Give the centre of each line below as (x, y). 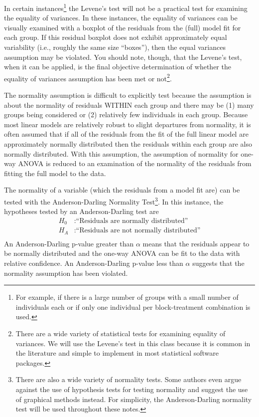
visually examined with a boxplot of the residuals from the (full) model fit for (123, 27)
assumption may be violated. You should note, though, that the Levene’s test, (123, 57)
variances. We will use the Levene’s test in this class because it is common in (133, 343)
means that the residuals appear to (196, 243)
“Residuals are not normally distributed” (138, 231)
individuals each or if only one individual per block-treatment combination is (133, 307)
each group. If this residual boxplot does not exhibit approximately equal (116, 37)
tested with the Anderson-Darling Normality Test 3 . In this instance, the (114, 201)
